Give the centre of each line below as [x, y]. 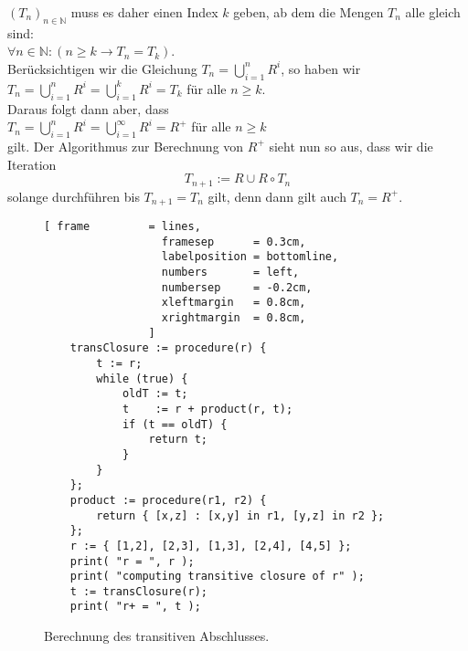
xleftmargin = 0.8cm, [234, 303]
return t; [178, 440]
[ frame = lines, [122, 227]
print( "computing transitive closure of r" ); [217, 577]
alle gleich [433, 12]
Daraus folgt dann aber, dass [88, 108]
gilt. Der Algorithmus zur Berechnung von [126, 146]
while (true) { [142, 378]
